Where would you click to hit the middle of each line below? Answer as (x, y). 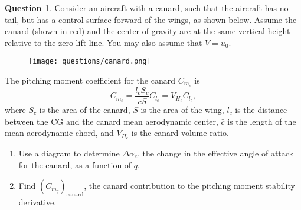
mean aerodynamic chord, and (59, 133)
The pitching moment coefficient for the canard (90, 80)
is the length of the (262, 121)
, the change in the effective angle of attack (216, 153)
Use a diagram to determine (69, 153)
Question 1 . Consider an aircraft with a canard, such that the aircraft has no (147, 8)
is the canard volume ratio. (180, 133)
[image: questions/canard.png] (90, 61)
